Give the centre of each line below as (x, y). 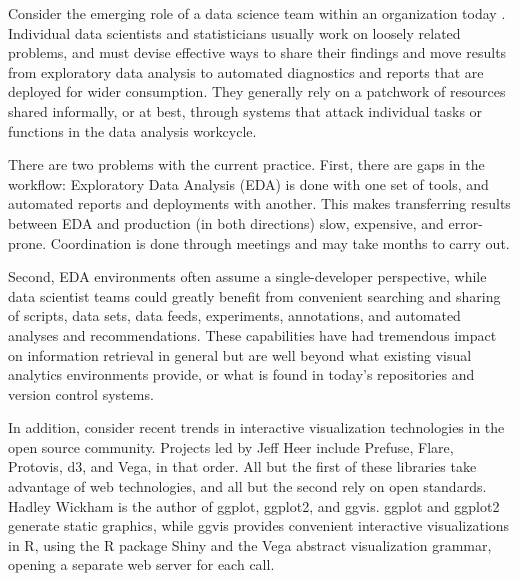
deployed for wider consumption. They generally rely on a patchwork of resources (257, 91)
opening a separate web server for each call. (141, 564)
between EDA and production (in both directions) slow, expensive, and (226, 222)
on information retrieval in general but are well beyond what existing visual (240, 354)
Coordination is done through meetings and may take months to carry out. (280, 242)
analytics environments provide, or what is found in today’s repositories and (241, 374)
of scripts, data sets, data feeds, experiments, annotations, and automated (234, 315)
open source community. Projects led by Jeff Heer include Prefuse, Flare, (231, 446)
